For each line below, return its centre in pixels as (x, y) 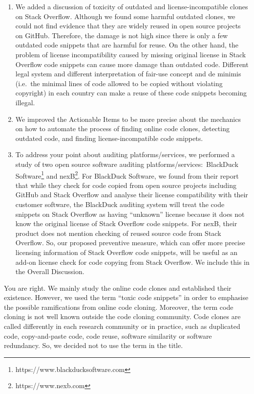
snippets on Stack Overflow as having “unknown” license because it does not (130, 214)
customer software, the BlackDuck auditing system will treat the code (120, 204)
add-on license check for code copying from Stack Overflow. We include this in (132, 262)
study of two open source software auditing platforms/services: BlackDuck (127, 164)
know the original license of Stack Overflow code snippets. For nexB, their (126, 223)
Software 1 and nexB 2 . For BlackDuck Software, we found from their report (127, 175)
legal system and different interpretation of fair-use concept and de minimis (128, 74)
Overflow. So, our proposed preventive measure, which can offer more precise (130, 243)
